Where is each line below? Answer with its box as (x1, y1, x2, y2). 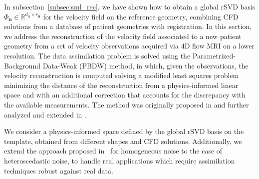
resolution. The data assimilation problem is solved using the (4, 50, 191, 60)
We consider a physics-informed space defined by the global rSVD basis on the (4, 126, 244, 136)
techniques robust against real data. (4, 165, 113, 175)
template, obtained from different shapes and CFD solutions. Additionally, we (4, 135, 242, 146)
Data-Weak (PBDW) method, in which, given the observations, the (42, 60, 249, 70)
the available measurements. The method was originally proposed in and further (4, 99, 249, 109)
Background (4, 60, 40, 70)
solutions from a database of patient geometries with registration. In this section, (4, 21, 252, 31)
